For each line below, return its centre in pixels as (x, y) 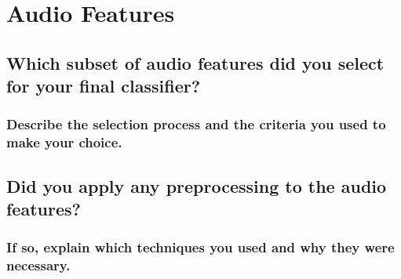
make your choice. (64, 142)
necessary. (38, 265)
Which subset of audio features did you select (195, 62)
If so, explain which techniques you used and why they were (200, 247)
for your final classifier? (104, 86)
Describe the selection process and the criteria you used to (196, 124)
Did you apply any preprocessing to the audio (197, 185)
